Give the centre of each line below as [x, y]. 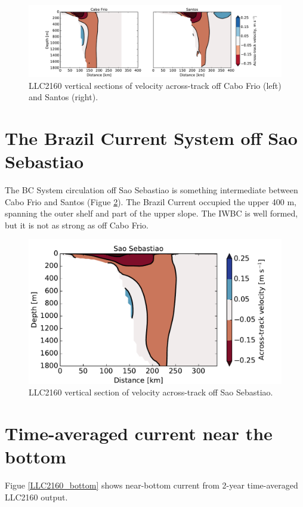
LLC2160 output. [36, 497]
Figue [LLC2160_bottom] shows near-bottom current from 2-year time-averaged [151, 485]
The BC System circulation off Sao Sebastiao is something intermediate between [151, 190]
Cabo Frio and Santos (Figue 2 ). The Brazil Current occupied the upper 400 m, [151, 201]
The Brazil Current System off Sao [151, 137]
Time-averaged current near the [139, 433]
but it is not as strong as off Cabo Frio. [77, 225]
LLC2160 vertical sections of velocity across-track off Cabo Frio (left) [155, 85]
